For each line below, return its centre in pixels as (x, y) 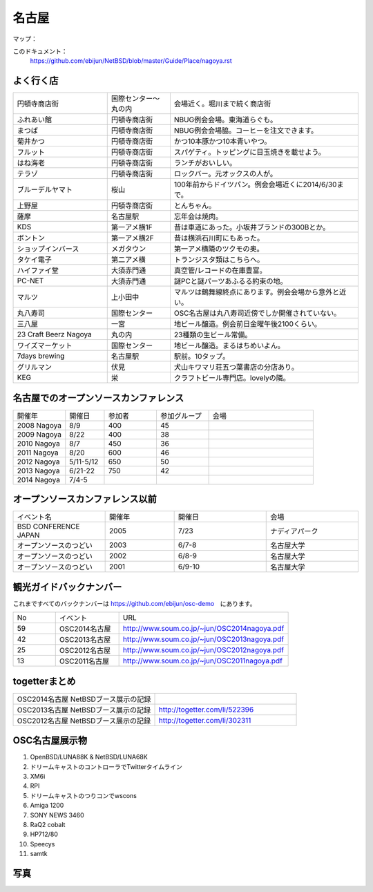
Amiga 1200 (47, 806)
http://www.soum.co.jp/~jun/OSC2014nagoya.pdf (203, 629)
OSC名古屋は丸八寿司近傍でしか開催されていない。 (257, 313)
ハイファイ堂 (38, 271)
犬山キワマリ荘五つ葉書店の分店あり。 (236, 368)
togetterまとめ (44, 681)
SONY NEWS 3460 (57, 815)
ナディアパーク (294, 531)
